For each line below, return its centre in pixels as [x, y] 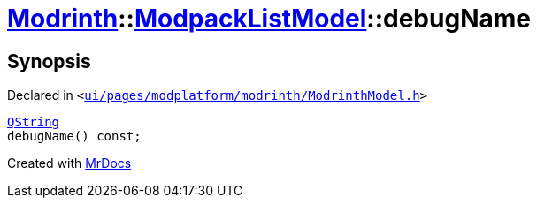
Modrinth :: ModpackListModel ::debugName [269, 19]
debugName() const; [74, 137]
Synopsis [49, 61]
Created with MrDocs [69, 163]
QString [34, 122]
